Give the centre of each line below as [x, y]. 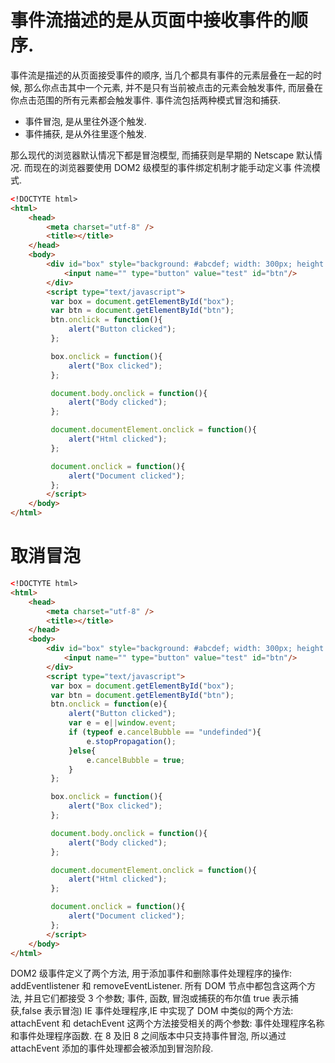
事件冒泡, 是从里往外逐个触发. [85, 121]
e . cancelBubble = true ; [136, 760]
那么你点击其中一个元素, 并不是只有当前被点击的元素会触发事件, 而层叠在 [173, 87]
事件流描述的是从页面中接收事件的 [151, 20]
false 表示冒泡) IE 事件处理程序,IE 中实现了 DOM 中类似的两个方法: [157, 1011]
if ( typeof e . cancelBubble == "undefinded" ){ [165, 732]
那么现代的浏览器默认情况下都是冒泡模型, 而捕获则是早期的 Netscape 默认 [162, 155]
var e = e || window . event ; [122, 723]
